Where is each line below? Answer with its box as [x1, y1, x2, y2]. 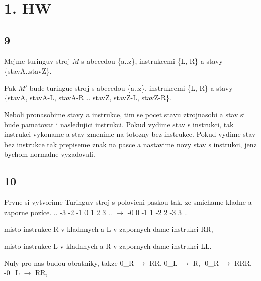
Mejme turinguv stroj [4, 55, 70, 66]
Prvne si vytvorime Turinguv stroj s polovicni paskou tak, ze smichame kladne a [4, 197, 252, 207]
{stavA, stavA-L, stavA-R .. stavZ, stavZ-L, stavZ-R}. [4, 92, 171, 103]
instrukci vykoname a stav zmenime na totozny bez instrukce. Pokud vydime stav [4, 129, 256, 139]
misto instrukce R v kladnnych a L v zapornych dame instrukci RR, [4, 224, 213, 234]
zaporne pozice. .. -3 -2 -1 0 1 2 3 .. [4, 206, 112, 217]
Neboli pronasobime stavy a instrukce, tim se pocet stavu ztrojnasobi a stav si [4, 109, 245, 119]
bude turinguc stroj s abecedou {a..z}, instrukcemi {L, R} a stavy [29, 82, 233, 93]
